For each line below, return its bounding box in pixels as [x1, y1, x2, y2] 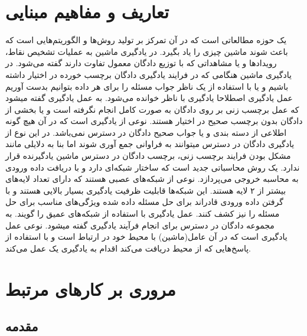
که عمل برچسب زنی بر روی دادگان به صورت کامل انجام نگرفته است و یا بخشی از [5, 103, 299, 115]
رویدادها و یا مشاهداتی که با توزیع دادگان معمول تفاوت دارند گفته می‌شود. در [5, 57, 277, 69]
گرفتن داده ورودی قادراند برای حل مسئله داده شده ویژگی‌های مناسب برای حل [5, 195, 283, 208]
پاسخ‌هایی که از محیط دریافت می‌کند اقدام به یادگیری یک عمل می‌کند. [5, 242, 251, 254]
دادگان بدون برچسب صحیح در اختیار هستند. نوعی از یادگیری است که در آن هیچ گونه [5, 115, 303, 127]
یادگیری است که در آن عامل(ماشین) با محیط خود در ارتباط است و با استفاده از [5, 230, 288, 243]
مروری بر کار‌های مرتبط [5, 276, 176, 301]
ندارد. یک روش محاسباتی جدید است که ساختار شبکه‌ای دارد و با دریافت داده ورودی [5, 161, 300, 173]
